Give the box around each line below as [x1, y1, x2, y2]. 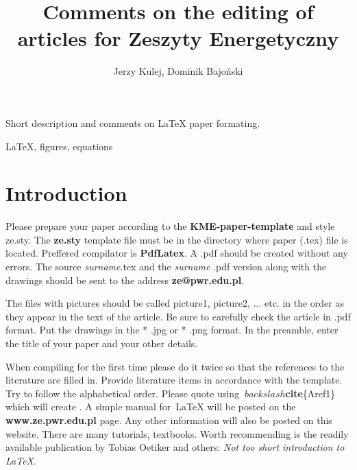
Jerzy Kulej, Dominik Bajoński [113, 64, 243, 78]
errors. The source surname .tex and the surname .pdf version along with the [5, 259, 327, 273]
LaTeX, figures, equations [5, 139, 113, 153]
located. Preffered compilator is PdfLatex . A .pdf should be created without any [5, 246, 348, 260]
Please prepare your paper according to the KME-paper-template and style [5, 219, 335, 233]
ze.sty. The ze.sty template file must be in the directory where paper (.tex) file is [5, 232, 348, 246]
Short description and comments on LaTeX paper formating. [5, 115, 260, 130]
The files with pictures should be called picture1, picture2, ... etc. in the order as [5, 296, 345, 310]
